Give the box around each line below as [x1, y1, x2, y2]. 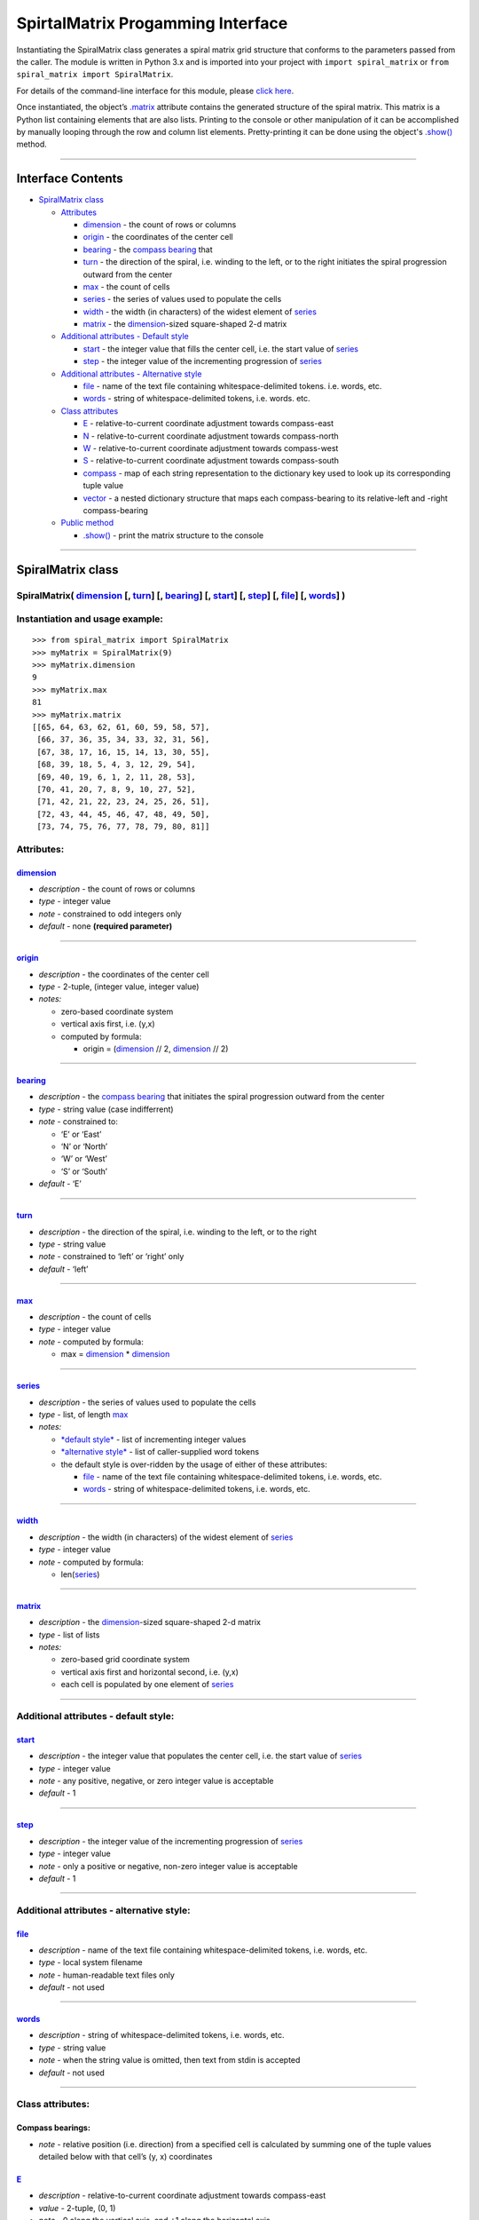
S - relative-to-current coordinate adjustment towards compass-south [82, 456, 339, 466]
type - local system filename [38, 1957, 143, 1968]
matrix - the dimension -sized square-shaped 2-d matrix [82, 319, 287, 329]
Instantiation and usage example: [16, 613, 164, 625]
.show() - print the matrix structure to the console [82, 529, 264, 541]
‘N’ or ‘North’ [60, 1141, 108, 1152]
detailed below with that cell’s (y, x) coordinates [38, 2151, 213, 2161]
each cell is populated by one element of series [60, 1679, 234, 1690]
